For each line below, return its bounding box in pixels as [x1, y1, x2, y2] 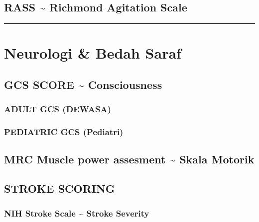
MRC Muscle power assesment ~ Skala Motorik [4, 151, 255, 167]
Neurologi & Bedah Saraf [4, 43, 181, 63]
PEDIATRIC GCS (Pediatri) [4, 126, 124, 138]
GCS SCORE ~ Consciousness [4, 76, 162, 92]
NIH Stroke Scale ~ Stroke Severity [4, 207, 149, 219]
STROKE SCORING [4, 181, 115, 196]
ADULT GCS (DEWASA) [4, 103, 111, 115]
